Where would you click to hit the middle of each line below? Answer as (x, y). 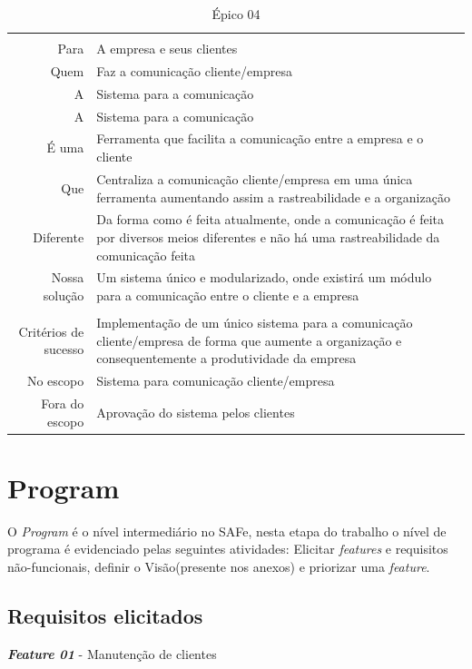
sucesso (64, 349)
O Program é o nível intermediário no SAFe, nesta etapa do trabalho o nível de (227, 531)
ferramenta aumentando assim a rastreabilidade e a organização (273, 197)
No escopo (55, 381)
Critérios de (51, 331)
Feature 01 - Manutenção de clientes (112, 653)
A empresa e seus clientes (167, 49)
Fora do (63, 403)
